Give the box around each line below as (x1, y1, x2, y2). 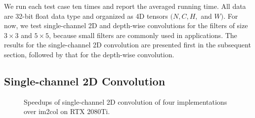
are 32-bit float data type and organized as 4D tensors (4, 10, 168, 21)
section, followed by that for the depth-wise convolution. (4, 49, 174, 59)
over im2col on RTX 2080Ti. (24, 106, 110, 117)
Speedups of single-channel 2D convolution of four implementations (24, 96, 227, 107)
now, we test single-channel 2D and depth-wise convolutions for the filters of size (4, 20, 248, 31)
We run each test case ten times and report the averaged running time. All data (4, 1, 246, 11)
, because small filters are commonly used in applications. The (49, 30, 237, 40)
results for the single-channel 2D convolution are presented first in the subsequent (4, 39, 251, 50)
